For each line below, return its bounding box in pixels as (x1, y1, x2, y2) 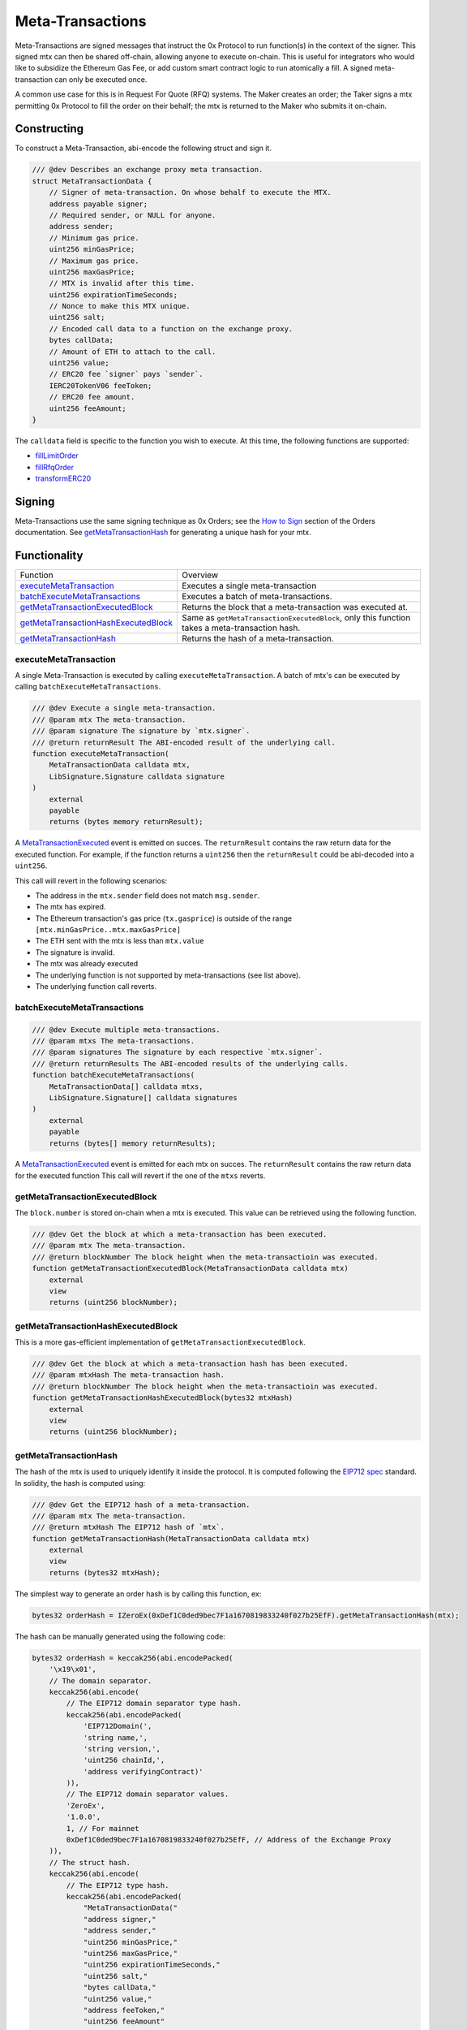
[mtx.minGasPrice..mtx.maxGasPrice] (35, 926, 182, 935)
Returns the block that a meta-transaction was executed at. (181, 602, 409, 613)
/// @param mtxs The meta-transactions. (32, 1036, 195, 1045)
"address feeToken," (83, 2006, 165, 2015)
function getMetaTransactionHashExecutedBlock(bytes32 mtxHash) (32, 1393, 293, 1402)
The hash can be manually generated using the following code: (15, 1631, 226, 1641)
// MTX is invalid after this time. (49, 279, 195, 288)
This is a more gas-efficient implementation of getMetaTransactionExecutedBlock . (15, 1337, 306, 1347)
